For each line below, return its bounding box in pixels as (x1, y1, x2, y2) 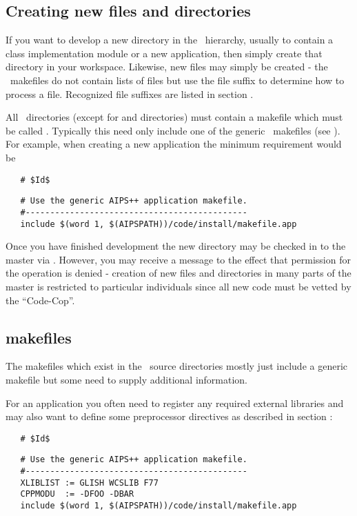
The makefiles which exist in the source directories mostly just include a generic (6, 359, 348, 373)
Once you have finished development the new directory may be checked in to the (6, 239, 346, 253)
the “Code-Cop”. (6, 292, 75, 307)
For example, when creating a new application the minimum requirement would (6, 137, 342, 151)
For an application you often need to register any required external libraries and (6, 395, 344, 410)
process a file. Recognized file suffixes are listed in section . (6, 86, 254, 101)
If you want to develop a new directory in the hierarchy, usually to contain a (6, 32, 334, 47)
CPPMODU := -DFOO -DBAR (20, 489, 134, 499)
